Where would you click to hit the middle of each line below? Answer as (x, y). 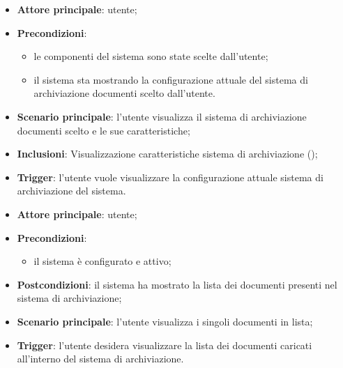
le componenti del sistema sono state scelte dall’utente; (151, 56)
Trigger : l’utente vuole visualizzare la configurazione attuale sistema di (170, 177)
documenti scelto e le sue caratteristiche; (104, 130)
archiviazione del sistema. (71, 191)
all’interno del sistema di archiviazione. (100, 359)
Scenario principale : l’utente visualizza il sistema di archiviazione (162, 116)
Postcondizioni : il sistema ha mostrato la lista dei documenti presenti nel (177, 284)
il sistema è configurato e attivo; (102, 261)
